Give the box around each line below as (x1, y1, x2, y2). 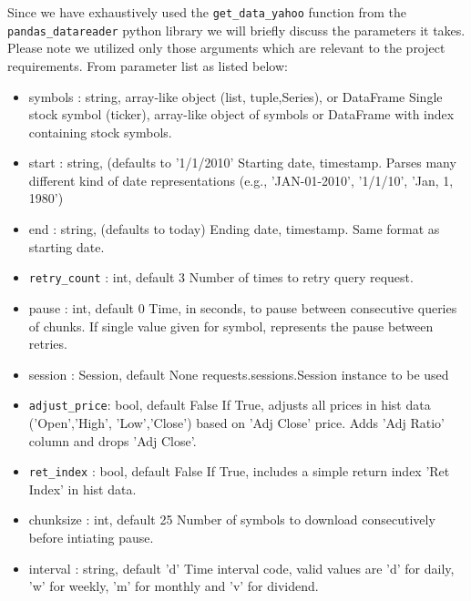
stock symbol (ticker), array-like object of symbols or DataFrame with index (28, 105, 455, 124)
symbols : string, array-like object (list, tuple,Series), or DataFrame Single (28, 87, 443, 106)
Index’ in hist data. (28, 479, 137, 498)
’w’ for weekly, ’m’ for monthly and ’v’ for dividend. (28, 576, 319, 596)
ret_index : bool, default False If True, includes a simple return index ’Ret (28, 462, 450, 481)
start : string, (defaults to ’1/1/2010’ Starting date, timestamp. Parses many (28, 153, 456, 172)
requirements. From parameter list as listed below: (7, 56, 288, 75)
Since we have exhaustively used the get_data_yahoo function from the (7, 3, 406, 21)
